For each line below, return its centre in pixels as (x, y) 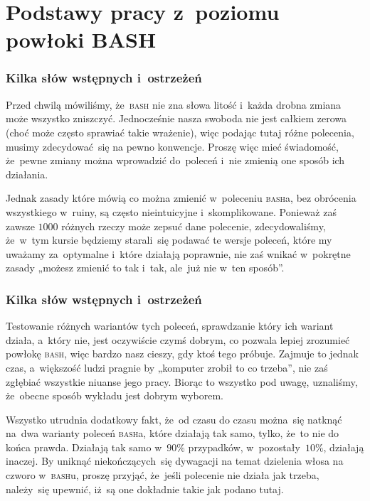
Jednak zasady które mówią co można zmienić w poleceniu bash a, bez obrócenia (181, 198)
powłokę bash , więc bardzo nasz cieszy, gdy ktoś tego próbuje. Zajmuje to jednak (182, 354)
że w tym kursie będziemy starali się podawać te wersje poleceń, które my (169, 240)
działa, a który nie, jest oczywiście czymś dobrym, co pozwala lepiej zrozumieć (178, 339)
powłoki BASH (81, 39)
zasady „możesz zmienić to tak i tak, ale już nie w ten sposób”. (145, 268)
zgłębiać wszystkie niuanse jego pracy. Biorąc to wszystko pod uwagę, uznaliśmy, (182, 381)
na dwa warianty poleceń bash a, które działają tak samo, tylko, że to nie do (173, 433)
